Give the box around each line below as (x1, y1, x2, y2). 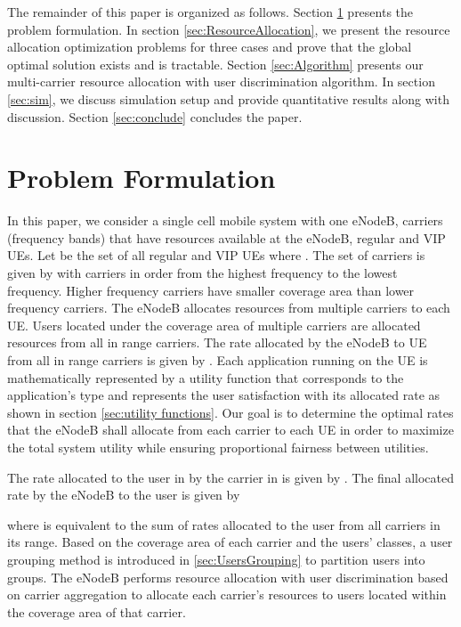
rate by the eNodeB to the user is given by (7, 485, 240, 504)
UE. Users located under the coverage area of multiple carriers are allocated (7, 315, 421, 334)
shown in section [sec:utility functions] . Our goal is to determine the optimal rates (7, 403, 454, 421)
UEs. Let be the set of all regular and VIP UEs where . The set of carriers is (7, 246, 425, 265)
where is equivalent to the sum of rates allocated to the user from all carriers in (7, 515, 441, 533)
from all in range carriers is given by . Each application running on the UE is (7, 351, 428, 370)
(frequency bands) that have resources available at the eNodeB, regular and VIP (7, 228, 446, 247)
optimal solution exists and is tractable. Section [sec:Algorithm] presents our (7, 54, 424, 73)
